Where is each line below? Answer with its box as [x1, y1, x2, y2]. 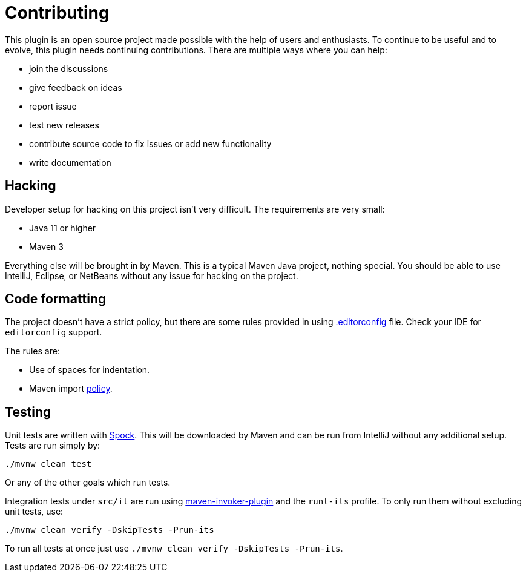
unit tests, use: [5, 506, 64, 517]
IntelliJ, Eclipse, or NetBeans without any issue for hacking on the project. [5, 270, 298, 281]
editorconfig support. [5, 327, 102, 338]
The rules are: [5, 346, 60, 357]
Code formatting [5, 291, 107, 307]
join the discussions [29, 63, 108, 74]
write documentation [29, 157, 111, 168]
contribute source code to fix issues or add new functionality [29, 138, 272, 149]
